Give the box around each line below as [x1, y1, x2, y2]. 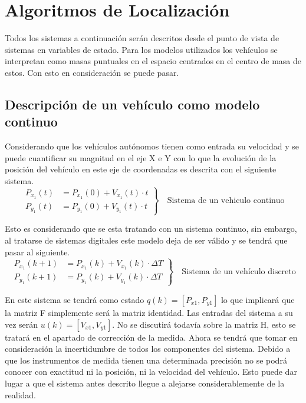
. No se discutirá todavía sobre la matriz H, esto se [112, 318, 296, 330]
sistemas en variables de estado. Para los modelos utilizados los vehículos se [5, 43, 278, 55]
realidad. [5, 388, 36, 401]
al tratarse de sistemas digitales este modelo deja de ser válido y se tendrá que [5, 234, 288, 246]
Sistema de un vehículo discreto [182, 267, 296, 276]
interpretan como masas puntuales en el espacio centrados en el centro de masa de [5, 55, 301, 67]
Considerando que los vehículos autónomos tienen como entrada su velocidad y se [5, 140, 300, 152]
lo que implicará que [221, 293, 295, 305]
